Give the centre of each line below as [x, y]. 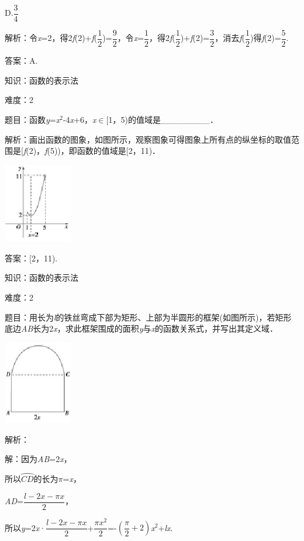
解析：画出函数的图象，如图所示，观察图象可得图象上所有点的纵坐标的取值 [148, 139]
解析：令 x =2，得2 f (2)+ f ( [51, 38]
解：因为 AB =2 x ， [38, 459]
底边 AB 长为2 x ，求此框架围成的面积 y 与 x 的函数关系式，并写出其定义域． [141, 328]
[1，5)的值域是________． [162, 119]
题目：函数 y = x [32, 119]
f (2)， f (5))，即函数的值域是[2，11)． [92, 151]
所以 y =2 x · [25, 527]
